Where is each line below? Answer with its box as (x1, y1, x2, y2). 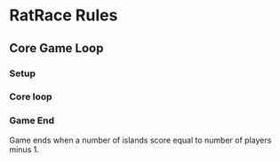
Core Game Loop (9, 41, 104, 56)
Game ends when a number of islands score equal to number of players (9, 135, 272, 145)
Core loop (9, 90, 52, 103)
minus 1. (9, 143, 40, 155)
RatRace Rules (9, 5, 118, 26)
